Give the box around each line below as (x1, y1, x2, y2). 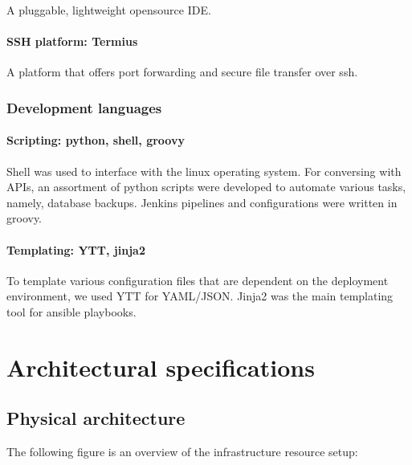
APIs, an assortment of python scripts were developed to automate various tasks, (6, 178, 406, 195)
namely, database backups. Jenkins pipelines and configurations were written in (6, 194, 398, 210)
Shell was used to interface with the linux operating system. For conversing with (6, 162, 402, 179)
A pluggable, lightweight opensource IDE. (6, 2, 211, 18)
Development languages (6, 97, 162, 117)
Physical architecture (6, 406, 186, 430)
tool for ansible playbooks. (6, 303, 137, 320)
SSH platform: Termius (6, 33, 138, 50)
